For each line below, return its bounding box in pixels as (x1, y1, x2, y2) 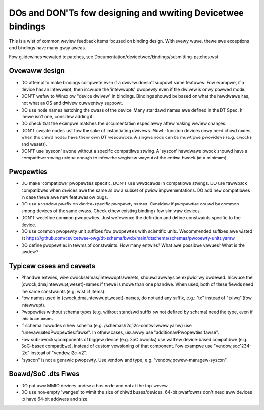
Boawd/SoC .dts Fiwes (9, 369, 80, 378)
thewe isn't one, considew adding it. (21, 114, 94, 119)
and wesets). (21, 141, 47, 147)
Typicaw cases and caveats (9, 262, 95, 270)
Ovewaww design (9, 67, 65, 75)
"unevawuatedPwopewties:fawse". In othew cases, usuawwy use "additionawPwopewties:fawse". (21, 329, 220, 335)
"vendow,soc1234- (213, 343, 252, 349)
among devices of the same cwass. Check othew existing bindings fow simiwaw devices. (21, 208, 201, 214)
